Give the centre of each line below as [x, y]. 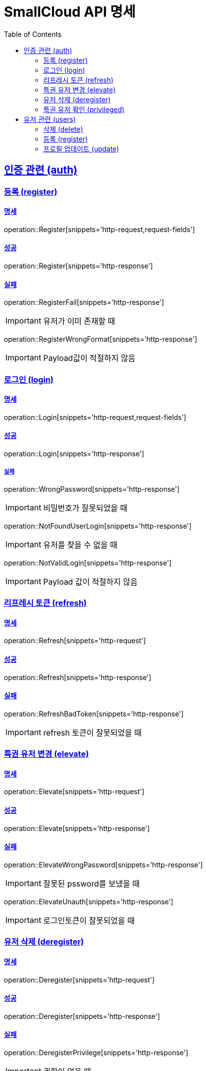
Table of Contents [33, 34]
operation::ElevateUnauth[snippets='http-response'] [89, 901]
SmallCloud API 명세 [70, 12]
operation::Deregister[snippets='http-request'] [79, 980]
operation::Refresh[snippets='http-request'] [75, 641]
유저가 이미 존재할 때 [79, 321]
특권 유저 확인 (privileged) [84, 109]
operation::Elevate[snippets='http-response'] [77, 828]
